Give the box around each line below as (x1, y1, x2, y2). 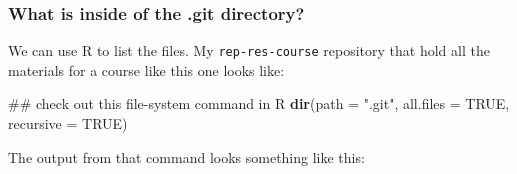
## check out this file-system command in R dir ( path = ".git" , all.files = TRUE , (8, 93, 510, 114)
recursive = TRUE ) (8, 113, 128, 134)
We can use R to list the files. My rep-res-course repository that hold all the (8, 40, 490, 61)
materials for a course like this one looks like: (8, 59, 285, 80)
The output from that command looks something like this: (8, 146, 365, 167)
